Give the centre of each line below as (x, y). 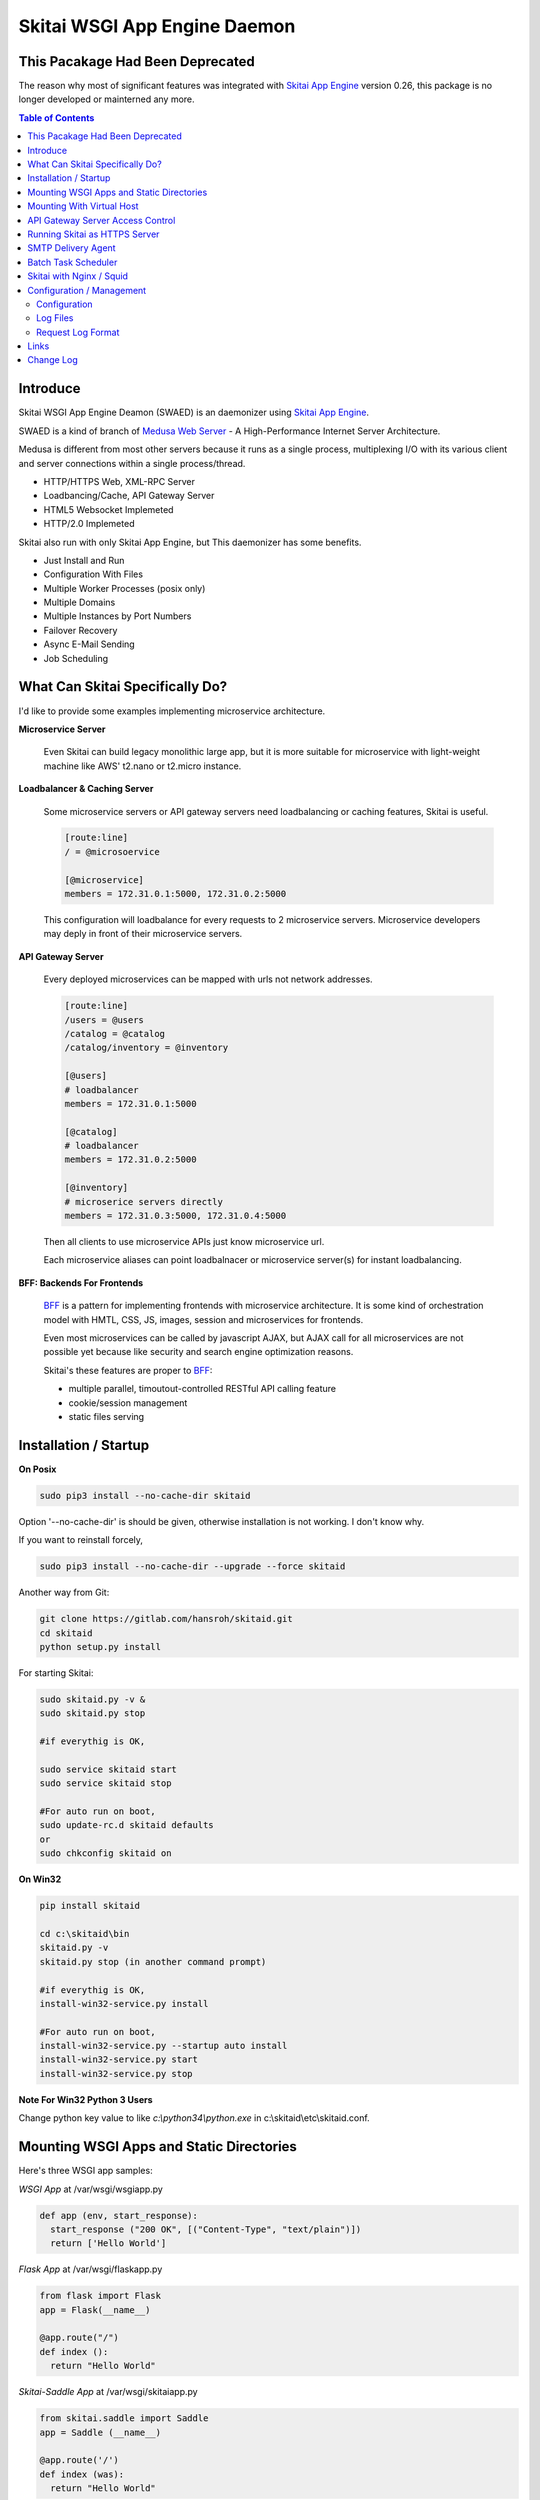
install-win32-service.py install (124, 2003)
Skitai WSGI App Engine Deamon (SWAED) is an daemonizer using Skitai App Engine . (194, 412)
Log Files (55, 318)
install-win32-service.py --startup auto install (163, 2046)
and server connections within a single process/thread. (132, 463)
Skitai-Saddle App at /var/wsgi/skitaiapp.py (108, 2392)
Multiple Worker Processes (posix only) (124, 588)
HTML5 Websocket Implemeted (108, 509)
